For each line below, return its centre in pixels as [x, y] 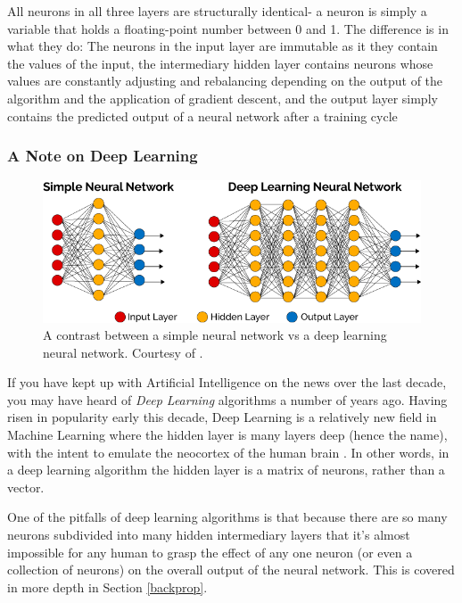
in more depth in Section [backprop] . [107, 586]
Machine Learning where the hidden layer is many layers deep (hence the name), [227, 435]
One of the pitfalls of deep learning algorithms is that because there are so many [227, 517]
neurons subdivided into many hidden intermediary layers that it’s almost [209, 535]
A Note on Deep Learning [103, 156]
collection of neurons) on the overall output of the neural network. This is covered [231, 570]
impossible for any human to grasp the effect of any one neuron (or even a [210, 552]
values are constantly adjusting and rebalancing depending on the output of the [225, 81]
